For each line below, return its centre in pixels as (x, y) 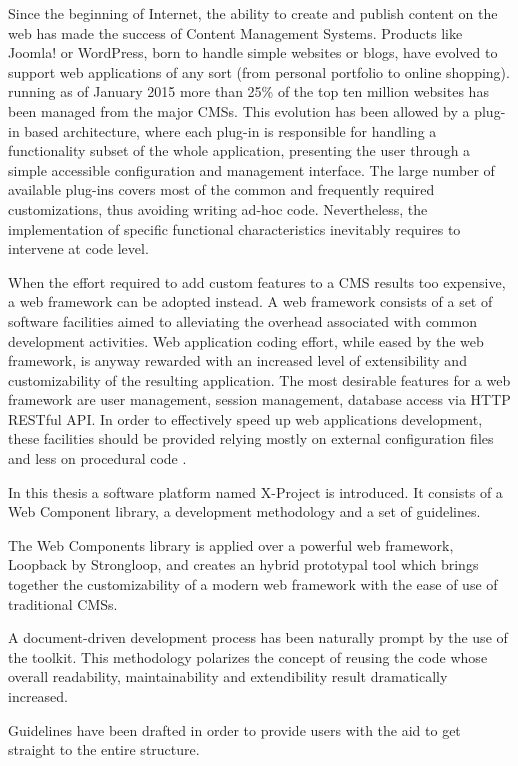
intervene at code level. (78, 248)
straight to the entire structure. (104, 749)
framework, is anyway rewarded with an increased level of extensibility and (237, 360)
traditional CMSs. (63, 603)
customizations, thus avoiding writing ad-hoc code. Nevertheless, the (218, 208)
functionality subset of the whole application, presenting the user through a (239, 150)
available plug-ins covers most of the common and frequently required (221, 189)
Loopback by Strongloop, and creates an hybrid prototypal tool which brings (243, 564)
